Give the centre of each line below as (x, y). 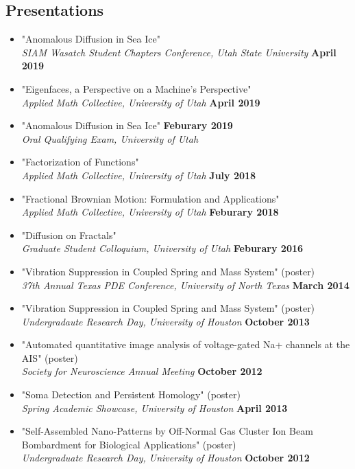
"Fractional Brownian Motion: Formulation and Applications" (150, 198)
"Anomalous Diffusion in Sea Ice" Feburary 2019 (127, 125)
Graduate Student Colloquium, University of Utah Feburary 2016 (162, 248)
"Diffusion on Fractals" (69, 235)
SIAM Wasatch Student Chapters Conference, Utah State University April (179, 52)
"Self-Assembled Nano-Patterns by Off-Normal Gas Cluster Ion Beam (167, 431)
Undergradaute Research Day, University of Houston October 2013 (166, 321)
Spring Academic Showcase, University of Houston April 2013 (155, 408)
